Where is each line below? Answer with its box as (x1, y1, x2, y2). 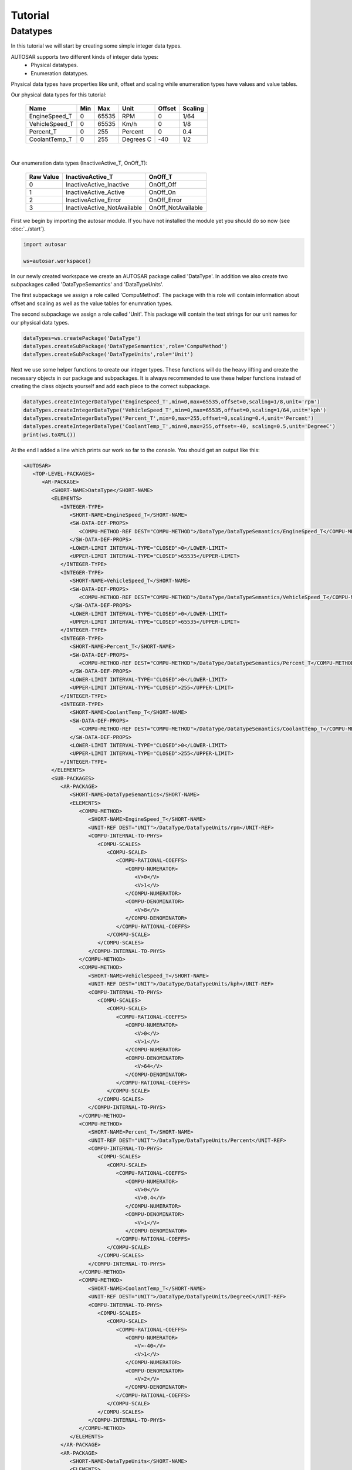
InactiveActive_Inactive (65, 180, 130, 188)
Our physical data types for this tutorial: (11, 91, 107, 98)
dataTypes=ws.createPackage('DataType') (23, 335, 141, 341)
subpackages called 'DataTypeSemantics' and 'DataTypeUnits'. (11, 281, 164, 288)
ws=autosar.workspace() (23, 258, 92, 264)
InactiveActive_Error (65, 196, 121, 204)
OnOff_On (148, 188, 176, 196)
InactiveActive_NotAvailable (65, 203, 143, 212)
